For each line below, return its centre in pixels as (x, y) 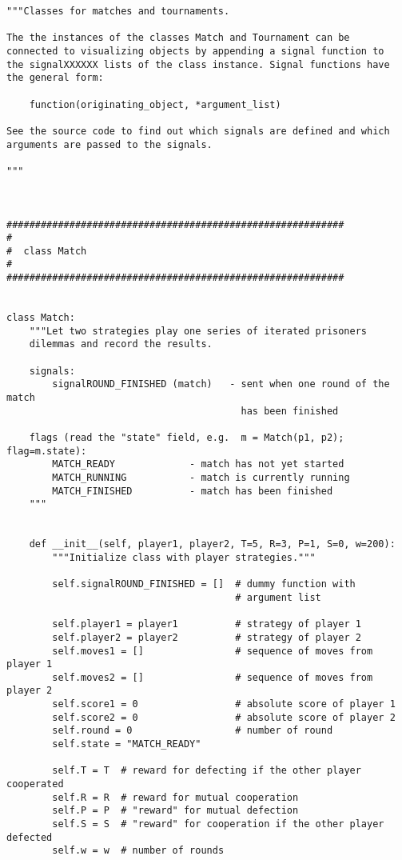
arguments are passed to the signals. (109, 144)
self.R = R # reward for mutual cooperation (175, 797)
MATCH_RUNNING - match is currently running (201, 477)
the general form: (55, 78)
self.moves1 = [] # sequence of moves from (213, 651)
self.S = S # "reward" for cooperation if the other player (218, 824)
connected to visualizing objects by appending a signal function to (195, 51)
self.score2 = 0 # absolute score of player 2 (224, 717)
